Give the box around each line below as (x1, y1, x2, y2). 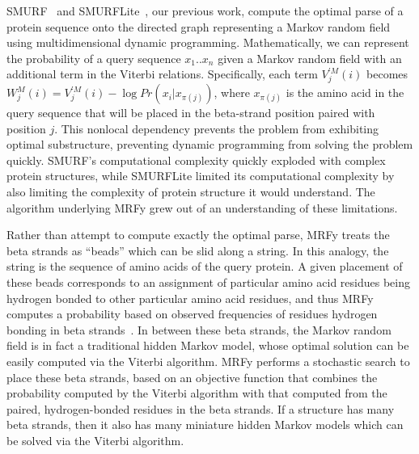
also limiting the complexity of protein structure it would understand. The (6, 183, 375, 200)
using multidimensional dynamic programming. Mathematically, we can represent (6, 34, 409, 51)
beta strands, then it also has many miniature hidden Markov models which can (6, 416, 404, 433)
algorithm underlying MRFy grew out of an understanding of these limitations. (6, 199, 398, 216)
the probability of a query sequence (6, 49, 181, 66)
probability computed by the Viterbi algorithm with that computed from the (6, 385, 387, 401)
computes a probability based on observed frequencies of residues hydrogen (6, 305, 378, 322)
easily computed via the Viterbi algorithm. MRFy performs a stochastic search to (6, 353, 410, 370)
